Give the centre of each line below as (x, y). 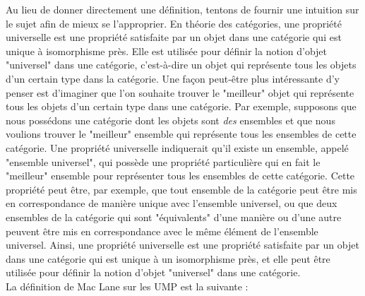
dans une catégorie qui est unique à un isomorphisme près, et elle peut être (168, 258)
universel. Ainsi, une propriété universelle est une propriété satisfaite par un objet (182, 245)
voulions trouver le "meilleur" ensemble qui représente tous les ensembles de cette (181, 134)
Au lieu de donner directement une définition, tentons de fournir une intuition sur (182, 9)
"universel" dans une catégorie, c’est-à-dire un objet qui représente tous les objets (181, 65)
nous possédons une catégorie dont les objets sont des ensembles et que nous (170, 120)
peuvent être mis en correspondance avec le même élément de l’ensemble (162, 231)
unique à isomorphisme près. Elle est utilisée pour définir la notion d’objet (166, 51)
